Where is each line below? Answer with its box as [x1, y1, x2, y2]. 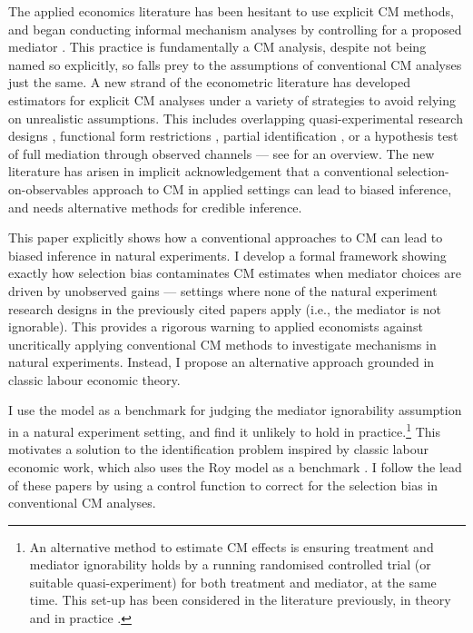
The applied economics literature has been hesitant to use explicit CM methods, [8, 2, 454, 20]
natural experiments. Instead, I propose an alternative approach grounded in [8, 352, 435, 371]
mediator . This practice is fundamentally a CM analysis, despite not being [8, 37, 427, 56]
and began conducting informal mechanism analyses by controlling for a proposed [8, 19, 462, 38]
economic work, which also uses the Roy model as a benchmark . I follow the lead [8, 457, 462, 476]
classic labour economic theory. [8, 370, 181, 389]
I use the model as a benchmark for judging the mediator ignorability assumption [8, 401, 462, 420]
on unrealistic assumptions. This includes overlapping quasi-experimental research [8, 108, 463, 127]
